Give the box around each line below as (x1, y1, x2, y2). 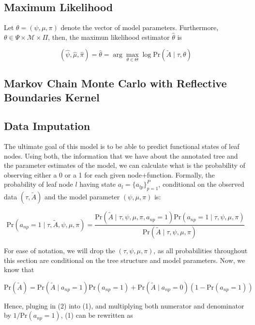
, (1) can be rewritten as (60, 310, 133, 320)
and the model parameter (44, 192, 120, 202)
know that (4, 264, 34, 275)
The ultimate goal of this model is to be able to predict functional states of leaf (4, 141, 240, 151)
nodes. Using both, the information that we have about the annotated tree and (4, 150, 238, 161)
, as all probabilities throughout (153, 245, 248, 256)
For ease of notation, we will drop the (4, 245, 115, 256)
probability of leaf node (4, 179, 73, 189)
